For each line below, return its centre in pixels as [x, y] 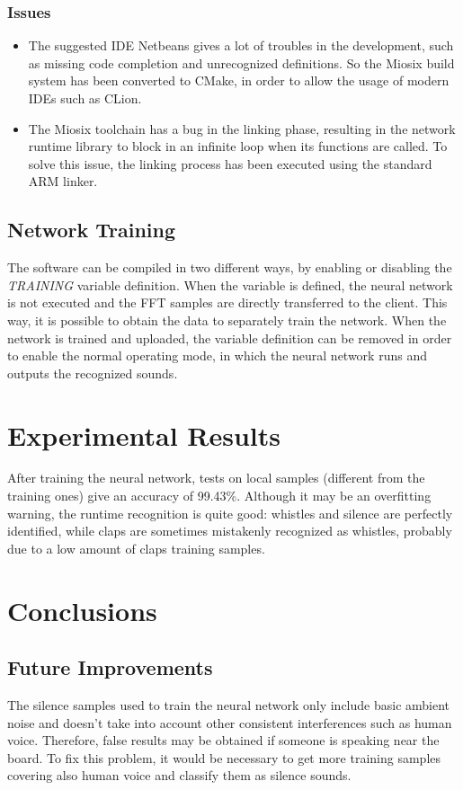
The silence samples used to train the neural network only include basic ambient [229, 705]
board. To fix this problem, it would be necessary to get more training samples [224, 757]
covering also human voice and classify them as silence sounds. [179, 775]
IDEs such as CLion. [85, 98]
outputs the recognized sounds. [93, 373]
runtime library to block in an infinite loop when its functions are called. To [238, 146]
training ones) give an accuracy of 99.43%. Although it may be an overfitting [219, 496]
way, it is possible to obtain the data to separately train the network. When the [227, 320]
